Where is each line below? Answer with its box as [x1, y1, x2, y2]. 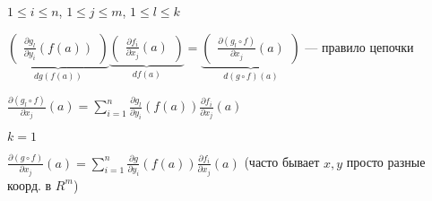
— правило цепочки [305, 37, 414, 56]
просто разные [346, 153, 426, 171]
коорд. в [7, 175, 52, 194]
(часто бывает [244, 153, 320, 171]
